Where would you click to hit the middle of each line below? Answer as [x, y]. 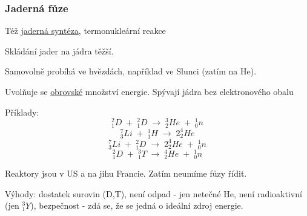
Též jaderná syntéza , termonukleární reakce [85, 31]
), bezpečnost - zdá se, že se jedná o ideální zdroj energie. [137, 205]
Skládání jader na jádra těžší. [59, 51]
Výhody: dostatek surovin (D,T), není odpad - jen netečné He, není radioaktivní [153, 193]
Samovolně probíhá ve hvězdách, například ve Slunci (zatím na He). [131, 71]
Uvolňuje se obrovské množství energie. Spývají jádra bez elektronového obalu [149, 91]
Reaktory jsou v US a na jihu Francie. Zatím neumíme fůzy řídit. [126, 173]
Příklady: [22, 112]
